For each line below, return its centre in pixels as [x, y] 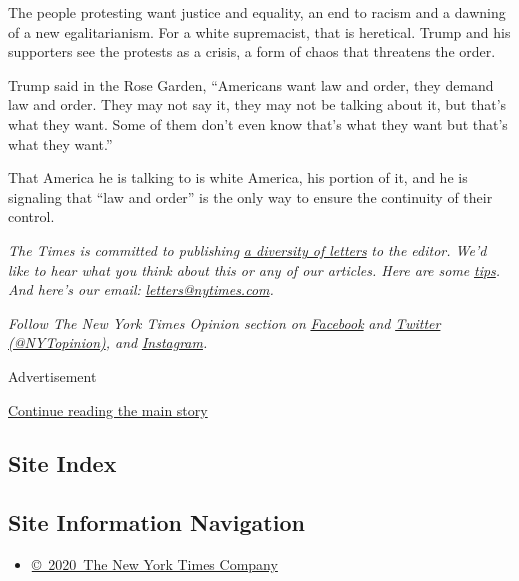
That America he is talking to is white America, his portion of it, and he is [238, 177]
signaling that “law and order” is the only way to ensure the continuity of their [250, 196]
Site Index [62, 463]
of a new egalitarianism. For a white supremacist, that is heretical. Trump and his [259, 31]
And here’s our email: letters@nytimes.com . [141, 289]
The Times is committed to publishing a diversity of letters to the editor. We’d [247, 249]
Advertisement [52, 375]
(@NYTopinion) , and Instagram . [108, 342]
